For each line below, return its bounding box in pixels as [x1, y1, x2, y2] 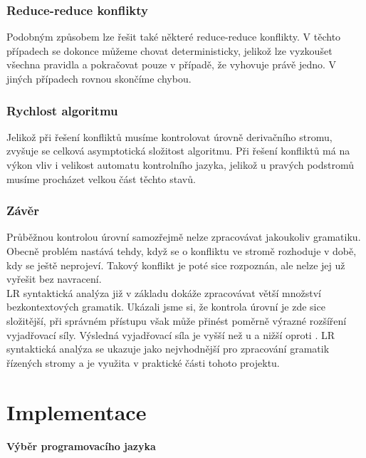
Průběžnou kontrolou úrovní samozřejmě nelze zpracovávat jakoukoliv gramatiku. [6, 229, 361, 244]
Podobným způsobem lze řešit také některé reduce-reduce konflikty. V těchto [6, 29, 341, 44]
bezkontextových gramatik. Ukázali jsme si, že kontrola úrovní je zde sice [6, 299, 325, 314]
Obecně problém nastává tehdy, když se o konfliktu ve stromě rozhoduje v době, [6, 244, 357, 258]
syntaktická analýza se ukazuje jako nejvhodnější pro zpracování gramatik [6, 341, 330, 356]
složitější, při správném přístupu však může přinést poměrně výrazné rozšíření [6, 313, 347, 328]
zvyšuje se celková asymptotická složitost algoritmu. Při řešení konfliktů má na [6, 143, 350, 158]
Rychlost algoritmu [6, 101, 118, 119]
